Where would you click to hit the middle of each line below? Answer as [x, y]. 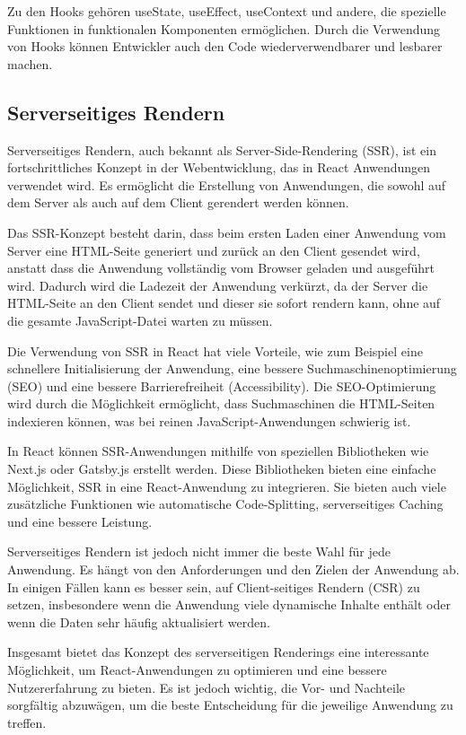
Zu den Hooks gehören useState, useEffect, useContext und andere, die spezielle [227, 11]
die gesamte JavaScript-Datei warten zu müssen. [140, 320]
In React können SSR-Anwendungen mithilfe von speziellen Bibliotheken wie [218, 451]
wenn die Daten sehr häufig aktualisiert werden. [139, 621]
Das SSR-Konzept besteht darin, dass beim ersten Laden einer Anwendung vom [227, 232]
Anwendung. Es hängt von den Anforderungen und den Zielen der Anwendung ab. [233, 569]
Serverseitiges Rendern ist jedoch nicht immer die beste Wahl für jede [199, 551]
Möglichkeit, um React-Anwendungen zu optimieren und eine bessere [197, 670]
